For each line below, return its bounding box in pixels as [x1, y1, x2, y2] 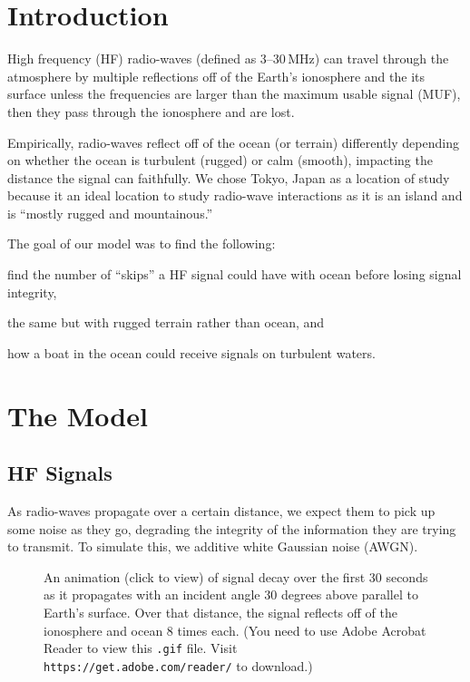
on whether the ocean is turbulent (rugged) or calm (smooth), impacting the [7, 151, 433, 170]
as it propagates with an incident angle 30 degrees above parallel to [44, 585, 418, 604]
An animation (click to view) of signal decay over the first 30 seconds [44, 567, 428, 586]
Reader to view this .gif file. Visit [44, 638, 238, 658]
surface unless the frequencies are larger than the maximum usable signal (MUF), [7, 84, 461, 103]
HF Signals [7, 459, 113, 487]
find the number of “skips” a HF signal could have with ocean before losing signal [7, 265, 462, 284]
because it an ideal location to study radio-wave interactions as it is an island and [7, 186, 463, 205]
